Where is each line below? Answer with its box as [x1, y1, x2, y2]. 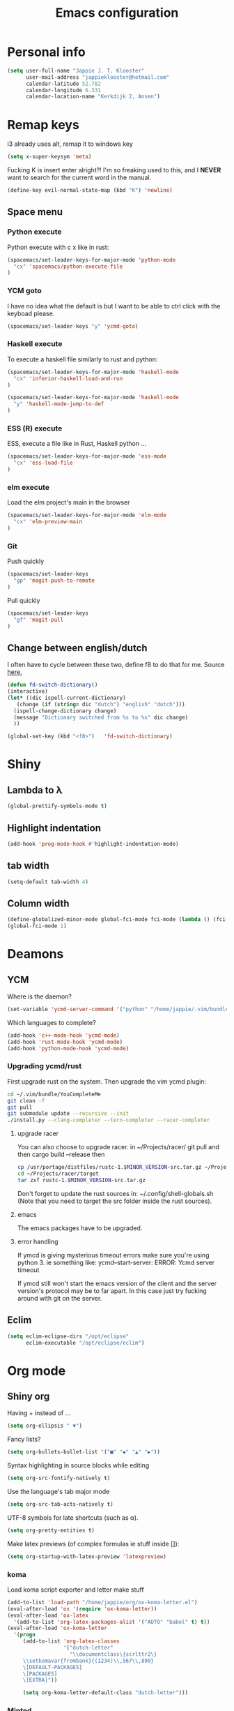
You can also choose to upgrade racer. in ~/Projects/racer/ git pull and [17, 1143, 219, 1151]
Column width [7, 897, 70, 909]
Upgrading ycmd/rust [7, 1061, 82, 1071]
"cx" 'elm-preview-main [13, 518, 82, 525]
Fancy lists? [7, 1435, 41, 1444]
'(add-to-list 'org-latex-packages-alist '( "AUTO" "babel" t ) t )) [13, 1618, 210, 1625]
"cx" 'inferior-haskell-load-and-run [13, 375, 123, 382]
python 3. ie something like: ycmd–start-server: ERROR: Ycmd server [17, 1258, 214, 1267]
